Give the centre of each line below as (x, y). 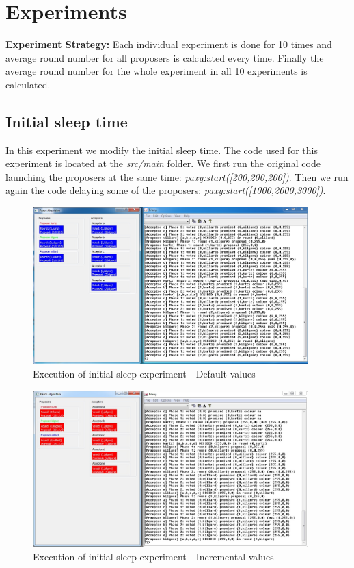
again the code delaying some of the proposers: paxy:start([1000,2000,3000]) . (166, 190)
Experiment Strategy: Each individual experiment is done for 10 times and (169, 44)
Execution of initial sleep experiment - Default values (144, 373)
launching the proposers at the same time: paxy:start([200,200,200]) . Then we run (177, 176)
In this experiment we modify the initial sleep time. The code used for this (162, 150)
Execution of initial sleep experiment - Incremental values (153, 557)
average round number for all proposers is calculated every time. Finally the (165, 57)
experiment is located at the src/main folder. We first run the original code (163, 163)
